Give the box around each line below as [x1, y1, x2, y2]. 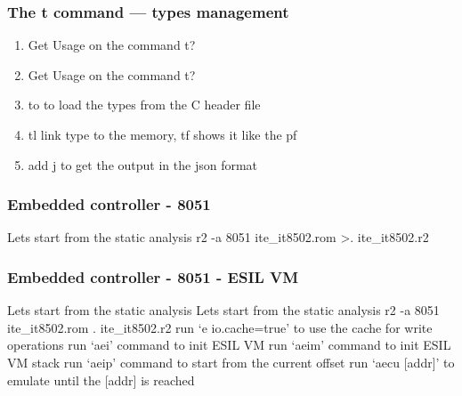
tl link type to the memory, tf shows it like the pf [28, 125, 297, 143]
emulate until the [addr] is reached [7, 370, 195, 389]
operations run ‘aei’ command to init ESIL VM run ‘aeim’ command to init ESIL [7, 335, 451, 354]
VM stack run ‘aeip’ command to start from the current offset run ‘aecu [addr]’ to [7, 353, 455, 371]
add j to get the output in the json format [28, 155, 258, 174]
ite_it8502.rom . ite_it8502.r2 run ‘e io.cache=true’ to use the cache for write [7, 318, 433, 336]
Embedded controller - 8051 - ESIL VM [7, 265, 299, 287]
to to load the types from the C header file [28, 95, 261, 114]
